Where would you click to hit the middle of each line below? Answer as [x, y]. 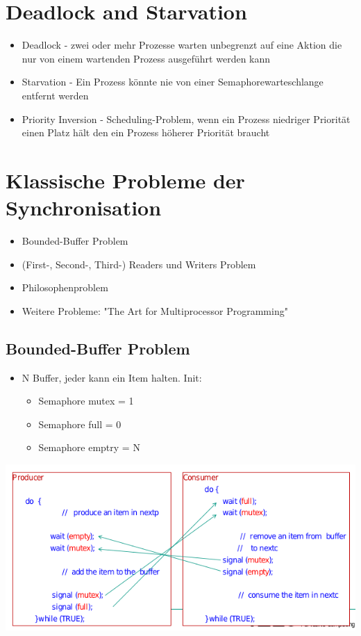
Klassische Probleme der [125, 180]
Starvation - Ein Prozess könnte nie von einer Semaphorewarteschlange [173, 82]
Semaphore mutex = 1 [86, 401]
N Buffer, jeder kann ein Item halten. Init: [112, 377]
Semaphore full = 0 [80, 424]
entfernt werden [55, 95]
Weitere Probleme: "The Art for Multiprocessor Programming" [155, 310]
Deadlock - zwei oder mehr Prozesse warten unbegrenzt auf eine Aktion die [182, 45]
